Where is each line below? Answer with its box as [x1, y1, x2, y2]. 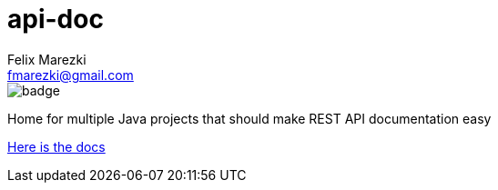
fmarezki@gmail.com [7, 66, 134, 83]
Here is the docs [7, 138, 106, 155]
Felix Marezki [7, 51, 86, 67]
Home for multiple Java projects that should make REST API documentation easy [7, 110, 492, 126]
